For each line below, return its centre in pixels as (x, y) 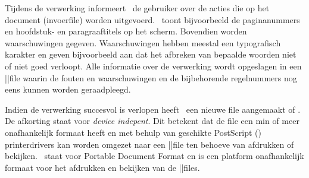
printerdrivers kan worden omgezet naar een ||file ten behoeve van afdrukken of (149, 144)
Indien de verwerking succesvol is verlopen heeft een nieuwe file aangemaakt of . (153, 109)
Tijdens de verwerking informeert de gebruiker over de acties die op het (137, 8)
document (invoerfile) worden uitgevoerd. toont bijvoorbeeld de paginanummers (152, 19)
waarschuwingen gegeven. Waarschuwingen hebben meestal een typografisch (143, 42)
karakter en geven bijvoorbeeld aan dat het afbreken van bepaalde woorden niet (151, 54)
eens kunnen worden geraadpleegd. (68, 89)
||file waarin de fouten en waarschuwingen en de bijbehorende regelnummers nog (151, 77)
